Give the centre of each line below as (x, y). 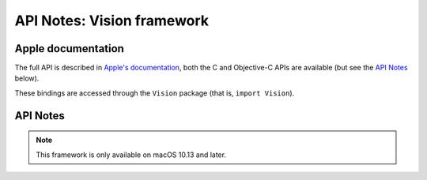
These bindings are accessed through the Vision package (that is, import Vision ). (155, 93)
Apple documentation (69, 49)
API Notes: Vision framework (112, 21)
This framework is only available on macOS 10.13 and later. (131, 155)
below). (27, 78)
